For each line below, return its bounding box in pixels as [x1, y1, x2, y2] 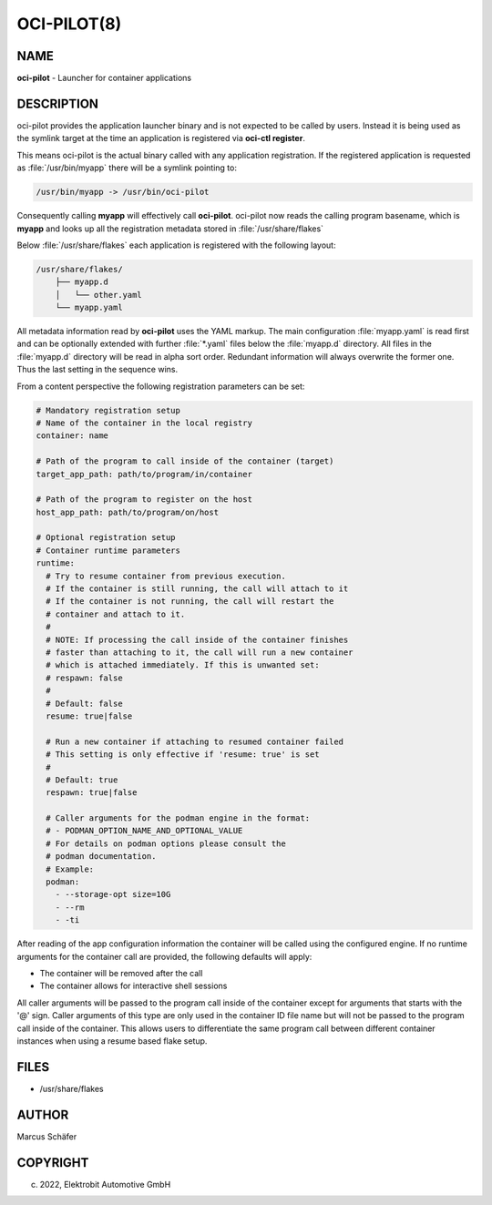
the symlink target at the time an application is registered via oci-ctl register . [16, 133, 305, 144]
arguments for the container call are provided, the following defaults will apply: [16, 951, 313, 962]
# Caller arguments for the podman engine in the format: [46, 813, 311, 823]
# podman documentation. [46, 852, 157, 862]
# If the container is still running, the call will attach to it [46, 584, 349, 594]
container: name [36, 431, 109, 441]
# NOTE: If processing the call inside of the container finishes [46, 634, 349, 645]
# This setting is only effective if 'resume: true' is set [46, 750, 320, 760]
